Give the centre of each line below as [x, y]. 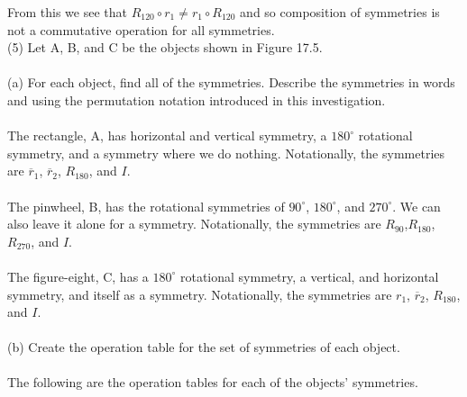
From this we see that [67, 12]
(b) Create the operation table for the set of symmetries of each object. [204, 347]
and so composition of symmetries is [340, 12]
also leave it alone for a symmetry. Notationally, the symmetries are [194, 224]
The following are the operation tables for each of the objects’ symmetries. [213, 382]
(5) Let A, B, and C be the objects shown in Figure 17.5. [165, 47]
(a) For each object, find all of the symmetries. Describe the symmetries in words [231, 82]
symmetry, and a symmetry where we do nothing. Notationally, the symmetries [226, 153]
